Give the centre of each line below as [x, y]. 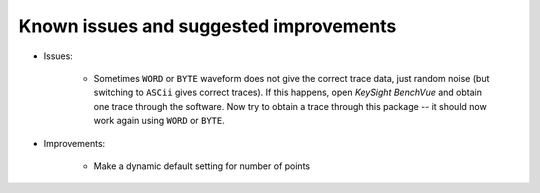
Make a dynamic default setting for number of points [201, 166]
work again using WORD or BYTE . [159, 121]
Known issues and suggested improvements [207, 26]
